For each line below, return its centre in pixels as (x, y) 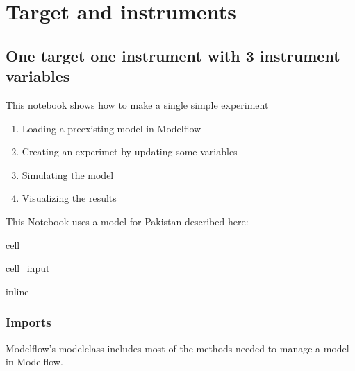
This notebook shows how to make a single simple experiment (137, 104)
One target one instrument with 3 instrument (173, 55)
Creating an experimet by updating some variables (130, 152)
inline (17, 291)
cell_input (28, 268)
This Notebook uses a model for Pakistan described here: (127, 221)
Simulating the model (68, 174)
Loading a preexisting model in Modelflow (112, 128)
